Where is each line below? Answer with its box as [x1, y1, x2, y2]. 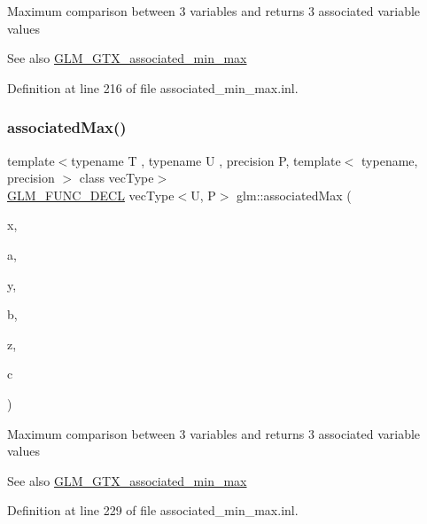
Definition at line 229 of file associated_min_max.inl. [7, 501, 299, 520]
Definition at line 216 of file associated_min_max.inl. [7, 78, 299, 97]
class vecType [79, 168, 154, 187]
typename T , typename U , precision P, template [71, 151, 341, 169]
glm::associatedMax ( [237, 185, 352, 204]
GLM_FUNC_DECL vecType [7, 185, 175, 204]
